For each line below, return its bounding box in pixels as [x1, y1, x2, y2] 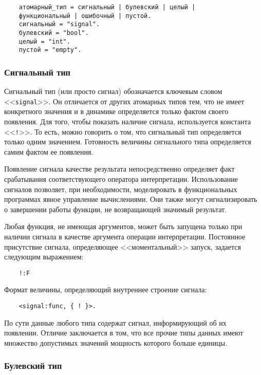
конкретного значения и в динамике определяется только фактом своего [4, 106, 229, 117]
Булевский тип [4, 359, 62, 372]
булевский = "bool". [18, 29, 89, 36]
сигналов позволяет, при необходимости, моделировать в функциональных [4, 183, 237, 194]
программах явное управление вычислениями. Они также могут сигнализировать [4, 194, 257, 204]
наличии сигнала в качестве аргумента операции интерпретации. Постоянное [4, 231, 246, 241]
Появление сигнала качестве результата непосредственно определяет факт [4, 163, 235, 174]
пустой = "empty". [18, 46, 82, 54]
